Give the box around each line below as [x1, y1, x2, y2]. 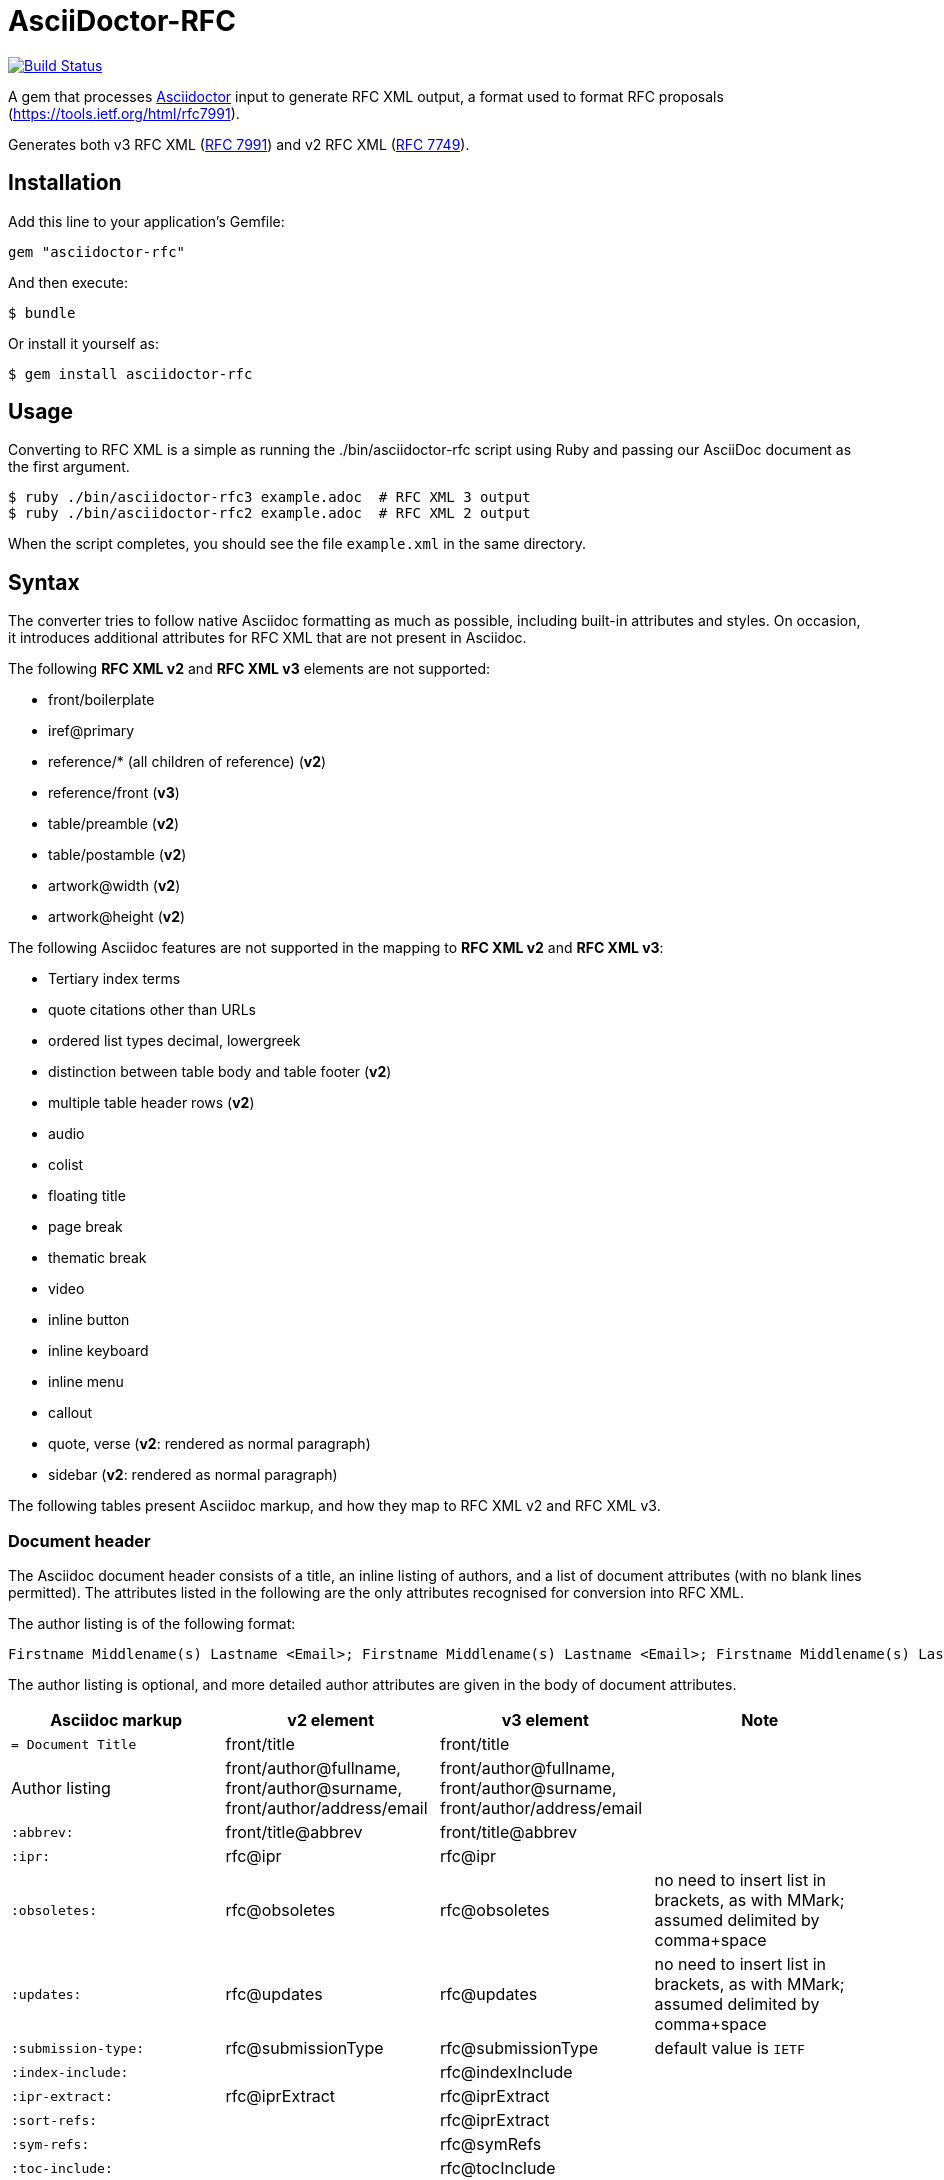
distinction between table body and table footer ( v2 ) [48, 1063, 392, 1081]
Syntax [8, 569, 80, 595]
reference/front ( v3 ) [48, 784, 180, 802]
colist [48, 1156, 84, 1174]
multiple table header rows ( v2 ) [48, 1094, 255, 1112]
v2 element [287, 1710, 375, 1731]
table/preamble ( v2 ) [48, 815, 180, 833]
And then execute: [8, 273, 128, 291]
